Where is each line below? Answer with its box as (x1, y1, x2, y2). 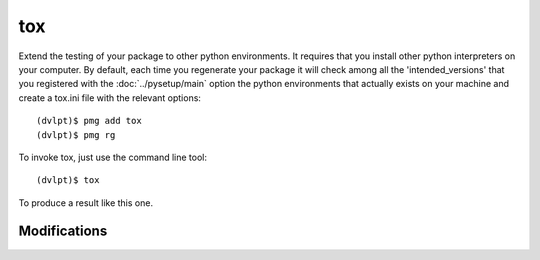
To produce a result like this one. (18, 196, 154, 209)
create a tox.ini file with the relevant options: (18, 91, 202, 104)
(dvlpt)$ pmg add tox (36, 115, 142, 127)
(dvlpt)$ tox (36, 175, 100, 186)
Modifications (18, 223, 108, 240)
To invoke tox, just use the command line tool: (18, 151, 207, 163)
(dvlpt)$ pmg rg (36, 129, 116, 140)
